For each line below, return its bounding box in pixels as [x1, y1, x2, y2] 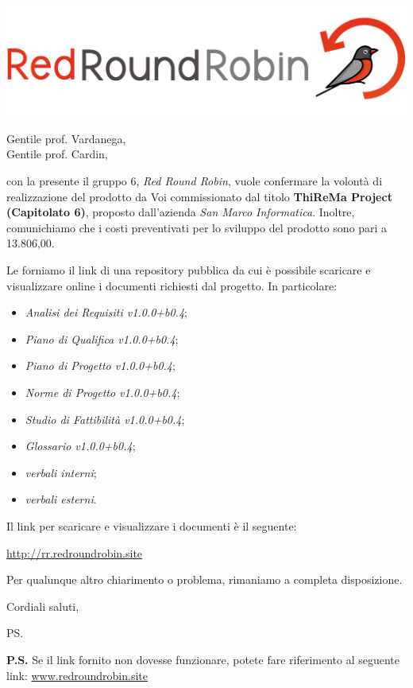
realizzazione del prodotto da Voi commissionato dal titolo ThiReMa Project [6, 188, 392, 204]
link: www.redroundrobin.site [6, 667, 148, 683]
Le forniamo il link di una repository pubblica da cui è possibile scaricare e [6, 262, 371, 278]
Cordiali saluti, [6, 597, 79, 614]
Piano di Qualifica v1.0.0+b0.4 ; [25, 330, 179, 347]
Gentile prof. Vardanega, [6, 130, 126, 146]
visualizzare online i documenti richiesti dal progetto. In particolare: [6, 277, 338, 293]
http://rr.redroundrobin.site [6, 544, 143, 561]
